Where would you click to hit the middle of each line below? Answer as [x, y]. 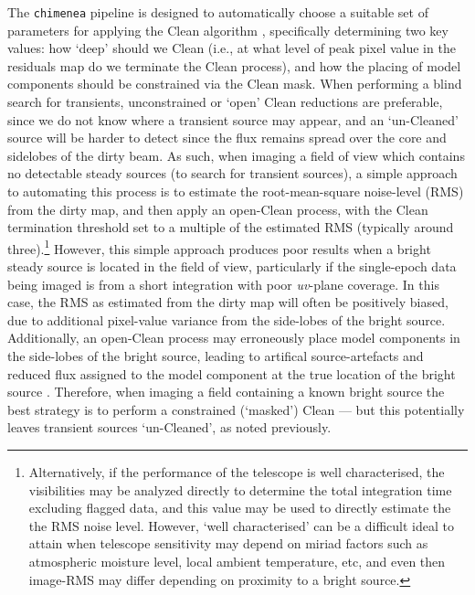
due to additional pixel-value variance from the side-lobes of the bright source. [227, 319]
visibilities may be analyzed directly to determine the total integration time [240, 489]
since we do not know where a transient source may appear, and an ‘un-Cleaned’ [233, 119]
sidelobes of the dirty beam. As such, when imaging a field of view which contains [236, 155]
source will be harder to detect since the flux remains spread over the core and [227, 138]
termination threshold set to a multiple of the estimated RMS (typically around [231, 227]
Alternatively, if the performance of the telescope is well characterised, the [237, 471]
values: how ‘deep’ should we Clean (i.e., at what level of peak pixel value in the [232, 48]
